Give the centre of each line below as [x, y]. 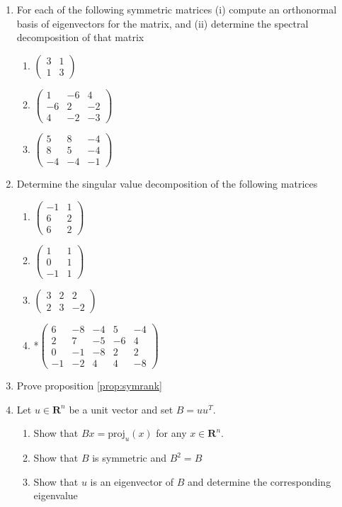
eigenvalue [56, 495]
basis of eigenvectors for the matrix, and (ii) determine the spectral [163, 23]
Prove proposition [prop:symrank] [89, 386]
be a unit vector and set [121, 409]
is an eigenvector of [132, 481]
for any [171, 433]
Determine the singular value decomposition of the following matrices [167, 184]
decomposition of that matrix [80, 37]
